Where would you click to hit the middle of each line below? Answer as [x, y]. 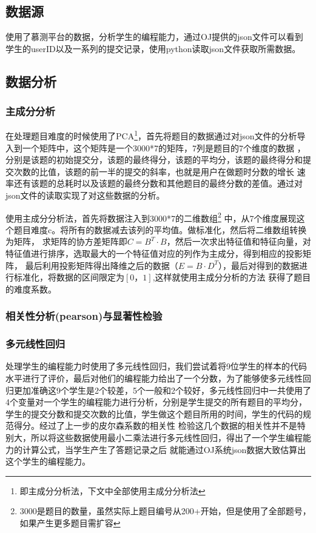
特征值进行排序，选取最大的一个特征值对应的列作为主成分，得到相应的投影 [154, 253]
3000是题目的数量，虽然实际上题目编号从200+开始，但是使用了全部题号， [165, 511]
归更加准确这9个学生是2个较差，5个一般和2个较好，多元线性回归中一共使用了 [158, 390]
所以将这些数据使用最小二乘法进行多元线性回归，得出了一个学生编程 [166, 438]
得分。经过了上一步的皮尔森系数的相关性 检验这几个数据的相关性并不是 [155, 425]
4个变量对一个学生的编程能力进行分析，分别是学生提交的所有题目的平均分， [156, 402]
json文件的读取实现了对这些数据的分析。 [85, 195]
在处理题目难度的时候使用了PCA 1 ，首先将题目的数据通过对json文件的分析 [151, 135]
